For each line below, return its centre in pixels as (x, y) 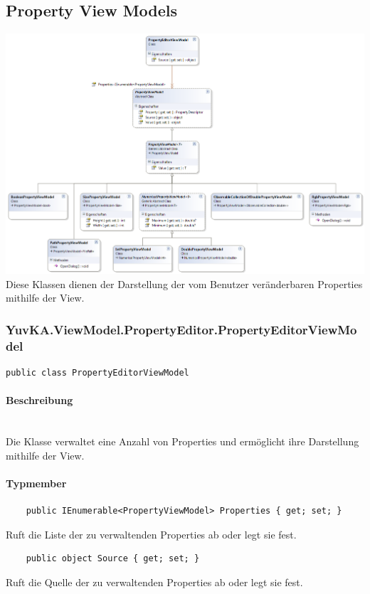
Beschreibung (39, 400)
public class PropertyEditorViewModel (97, 373)
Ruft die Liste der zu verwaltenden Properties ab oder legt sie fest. (151, 534)
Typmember (36, 483)
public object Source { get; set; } (113, 559)
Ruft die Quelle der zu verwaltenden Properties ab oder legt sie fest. (154, 582)
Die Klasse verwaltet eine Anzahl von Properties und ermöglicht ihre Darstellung (183, 441)
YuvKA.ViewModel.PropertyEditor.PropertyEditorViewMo (181, 329)
